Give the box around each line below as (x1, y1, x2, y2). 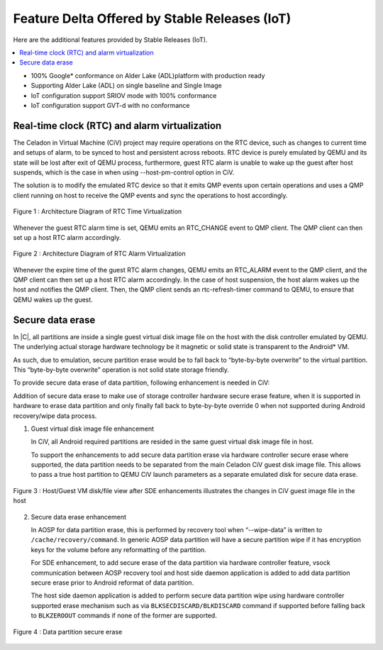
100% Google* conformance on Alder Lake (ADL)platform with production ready (30, 71, 265, 79)
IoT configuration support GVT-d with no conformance (30, 101, 190, 109)
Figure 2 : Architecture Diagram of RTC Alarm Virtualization (13, 249, 186, 258)
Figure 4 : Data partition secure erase (13, 627, 123, 636)
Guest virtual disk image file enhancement (30, 424, 155, 433)
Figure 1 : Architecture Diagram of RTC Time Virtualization (13, 207, 182, 216)
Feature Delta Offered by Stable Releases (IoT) (13, 11, 292, 26)
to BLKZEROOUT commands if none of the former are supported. (30, 611, 218, 620)
